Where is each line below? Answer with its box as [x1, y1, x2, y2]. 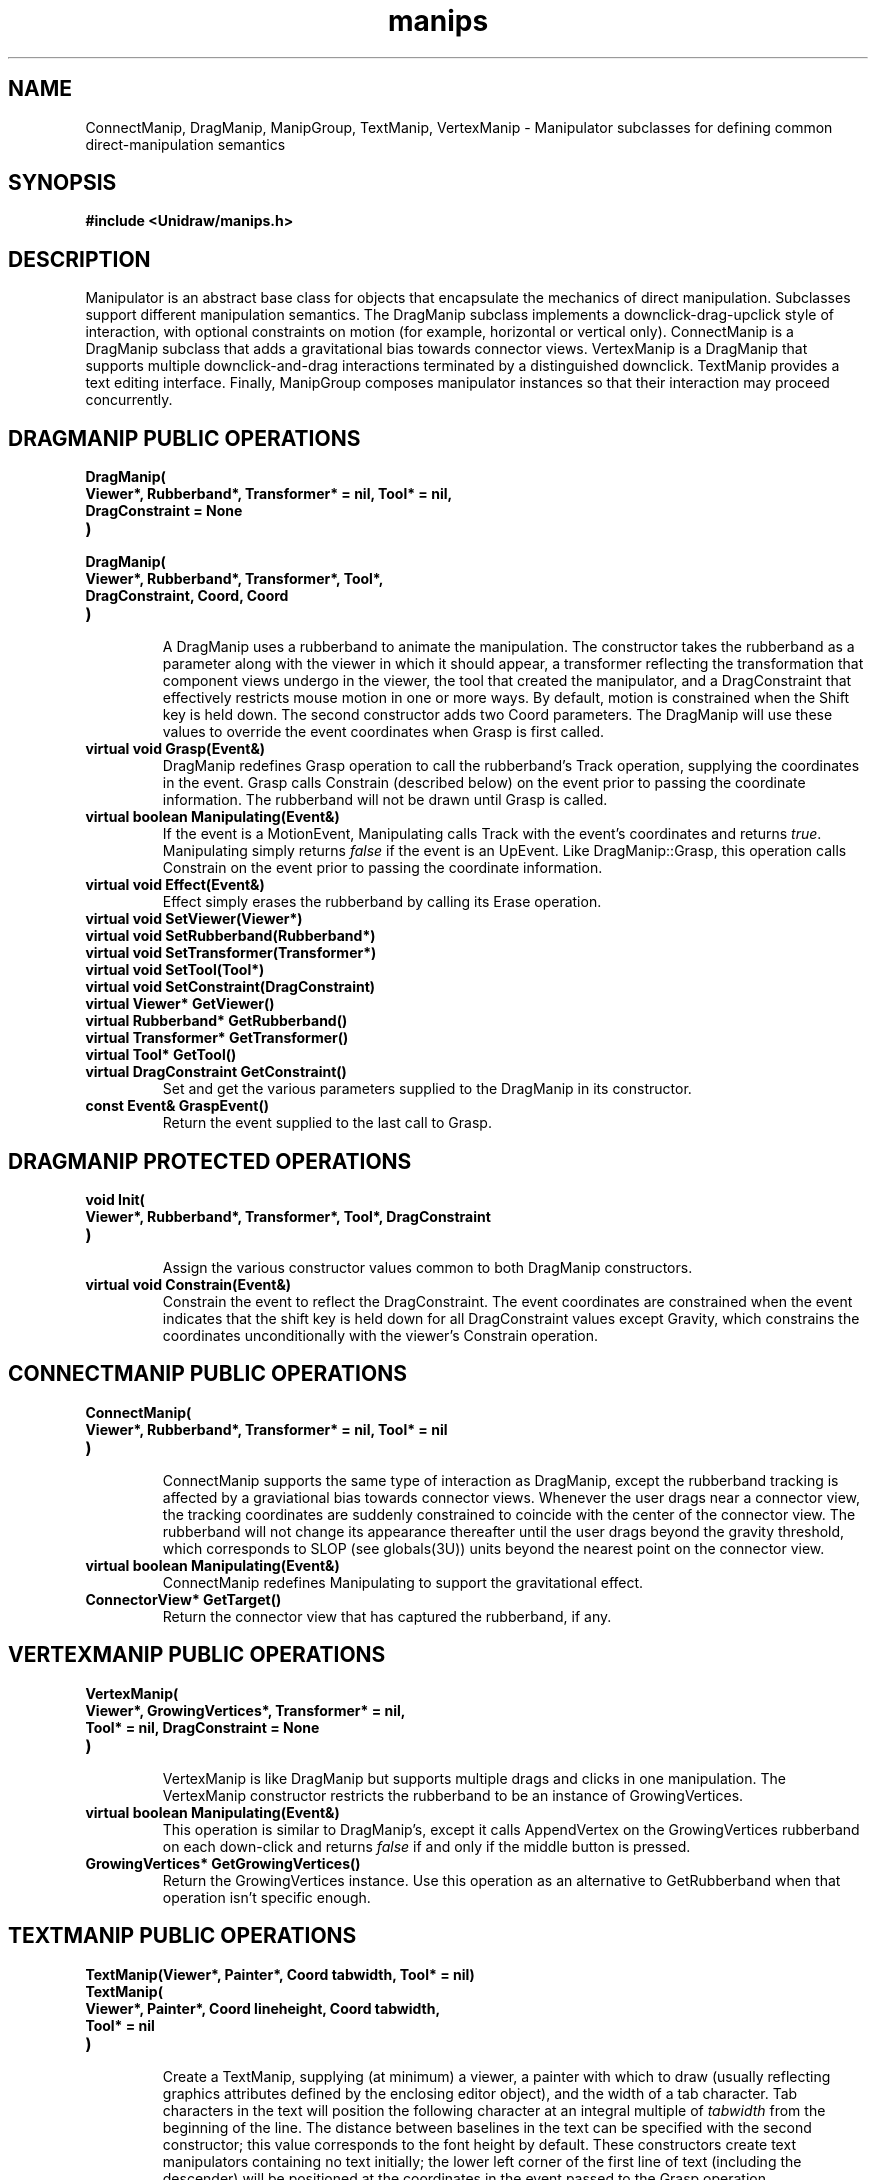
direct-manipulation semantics [85, 135, 286, 153]
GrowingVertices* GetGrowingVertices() [85, 1854, 361, 1872]
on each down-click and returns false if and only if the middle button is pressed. [162, 1837, 691, 1855]
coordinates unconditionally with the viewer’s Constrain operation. [162, 1326, 599, 1344]
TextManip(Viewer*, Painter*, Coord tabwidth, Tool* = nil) [85, 1965, 475, 1983]
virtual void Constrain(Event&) [85, 1275, 292, 1293]
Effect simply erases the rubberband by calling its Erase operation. [162, 893, 602, 911]
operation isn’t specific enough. [162, 1888, 371, 1906]
